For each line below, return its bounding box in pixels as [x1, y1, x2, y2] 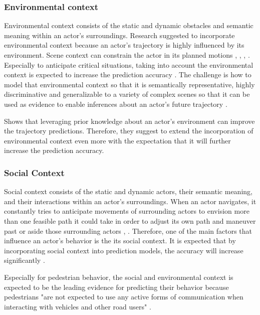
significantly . [4, 255, 45, 265]
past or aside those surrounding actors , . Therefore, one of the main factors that [4, 225, 252, 236]
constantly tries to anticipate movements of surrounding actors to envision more [4, 206, 249, 216]
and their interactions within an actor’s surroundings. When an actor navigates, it [4, 196, 256, 206]
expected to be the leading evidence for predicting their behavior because [4, 281, 229, 292]
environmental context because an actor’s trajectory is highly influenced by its [4, 40, 244, 50]
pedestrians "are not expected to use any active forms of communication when [4, 291, 243, 302]
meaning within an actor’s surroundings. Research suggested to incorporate [4, 30, 235, 40]
